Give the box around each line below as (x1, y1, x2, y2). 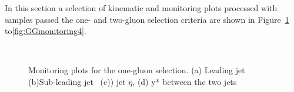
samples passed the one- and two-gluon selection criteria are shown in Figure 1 (5, 13, 289, 25)
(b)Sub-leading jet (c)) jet (28, 75, 126, 87)
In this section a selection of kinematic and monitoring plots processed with (5, 2, 278, 13)
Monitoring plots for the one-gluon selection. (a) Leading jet (28, 64, 245, 76)
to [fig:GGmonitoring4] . (5, 25, 86, 37)
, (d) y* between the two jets (132, 75, 237, 87)
